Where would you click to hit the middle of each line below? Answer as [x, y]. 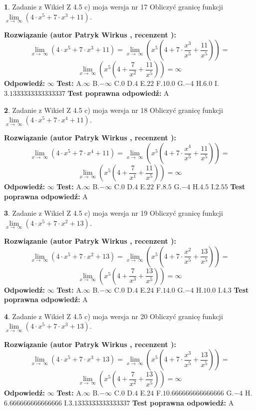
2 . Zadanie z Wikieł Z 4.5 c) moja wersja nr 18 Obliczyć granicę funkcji [114, 110]
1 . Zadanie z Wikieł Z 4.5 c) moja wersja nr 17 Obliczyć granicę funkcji [114, 6]
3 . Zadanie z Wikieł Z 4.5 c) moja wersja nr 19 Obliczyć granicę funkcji [114, 213]
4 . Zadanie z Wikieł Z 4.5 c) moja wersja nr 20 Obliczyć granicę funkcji [114, 316]
